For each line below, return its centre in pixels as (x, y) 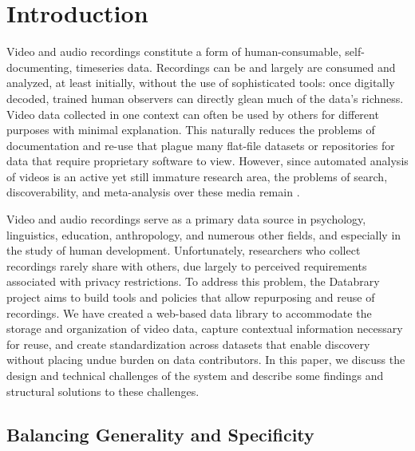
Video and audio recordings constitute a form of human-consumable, (174, 51)
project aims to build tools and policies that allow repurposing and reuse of (191, 297)
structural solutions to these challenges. (103, 391)
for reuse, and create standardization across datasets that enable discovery (188, 344)
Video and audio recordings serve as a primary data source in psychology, (186, 219)
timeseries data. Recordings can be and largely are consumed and (236, 67)
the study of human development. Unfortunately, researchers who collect (184, 250)
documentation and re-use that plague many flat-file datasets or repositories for (201, 145)
